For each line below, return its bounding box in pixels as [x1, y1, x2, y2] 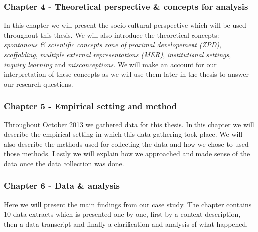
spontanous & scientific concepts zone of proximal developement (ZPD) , [4, 39, 221, 50]
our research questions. [4, 78, 73, 89]
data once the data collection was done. [4, 158, 124, 168]
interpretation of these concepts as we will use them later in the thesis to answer [4, 69, 249, 79]
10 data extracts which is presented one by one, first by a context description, [4, 209, 241, 219]
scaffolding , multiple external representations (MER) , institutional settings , [4, 49, 231, 59]
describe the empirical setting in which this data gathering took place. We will [4, 129, 243, 139]
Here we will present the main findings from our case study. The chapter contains [4, 199, 252, 209]
